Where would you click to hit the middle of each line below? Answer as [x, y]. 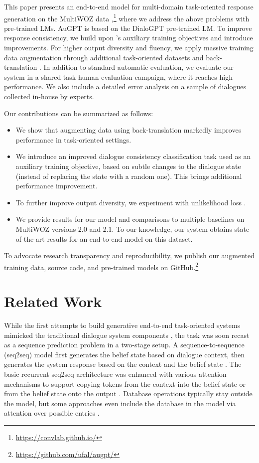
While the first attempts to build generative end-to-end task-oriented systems [122, 325]
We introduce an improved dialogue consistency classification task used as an [133, 156]
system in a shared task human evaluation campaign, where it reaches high [118, 77]
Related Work [53, 301]
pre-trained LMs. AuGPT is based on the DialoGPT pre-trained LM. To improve [128, 28]
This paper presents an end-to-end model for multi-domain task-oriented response [129, 6]
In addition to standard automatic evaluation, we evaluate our [138, 67]
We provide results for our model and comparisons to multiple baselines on [130, 219]
